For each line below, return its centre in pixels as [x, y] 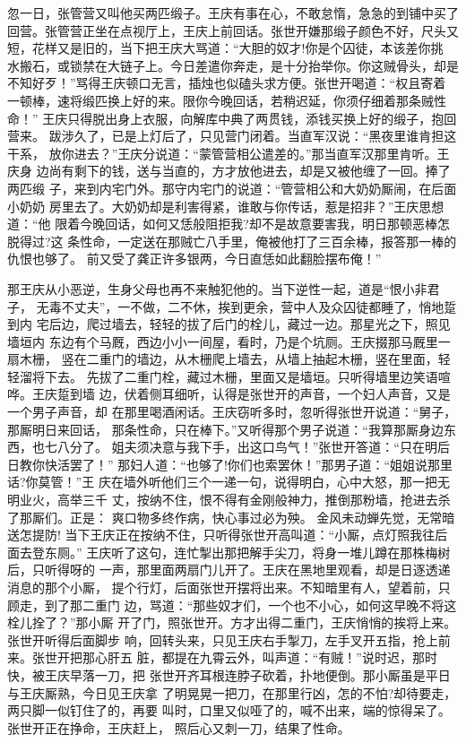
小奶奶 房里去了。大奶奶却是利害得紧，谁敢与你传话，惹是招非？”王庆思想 [226, 206]
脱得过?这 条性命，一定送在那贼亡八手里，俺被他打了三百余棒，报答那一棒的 [232, 241]
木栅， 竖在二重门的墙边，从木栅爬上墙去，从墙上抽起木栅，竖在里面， [229, 359]
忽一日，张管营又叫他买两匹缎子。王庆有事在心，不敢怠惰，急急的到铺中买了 [233, 13]
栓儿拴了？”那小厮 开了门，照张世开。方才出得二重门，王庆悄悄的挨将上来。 [232, 622]
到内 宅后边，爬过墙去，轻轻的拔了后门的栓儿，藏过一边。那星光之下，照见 [229, 324]
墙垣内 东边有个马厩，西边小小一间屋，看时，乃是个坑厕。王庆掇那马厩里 [223, 341]
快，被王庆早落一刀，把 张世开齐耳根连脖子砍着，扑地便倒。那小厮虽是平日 [229, 674]
